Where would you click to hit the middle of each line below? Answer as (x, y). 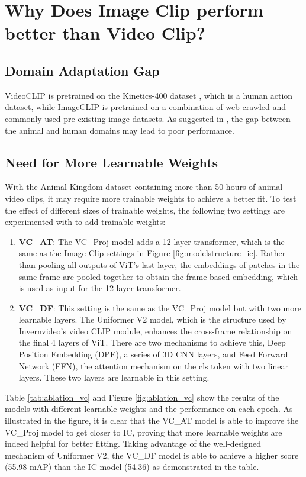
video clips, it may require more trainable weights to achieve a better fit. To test (151, 198)
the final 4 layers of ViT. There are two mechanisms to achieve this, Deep (152, 342)
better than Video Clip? (105, 33)
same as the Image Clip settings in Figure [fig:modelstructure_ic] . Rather (152, 253)
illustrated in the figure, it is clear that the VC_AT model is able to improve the (152, 420)
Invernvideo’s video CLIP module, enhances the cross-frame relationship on (155, 331)
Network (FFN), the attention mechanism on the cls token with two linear (153, 365)
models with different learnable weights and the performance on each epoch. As (149, 409)
